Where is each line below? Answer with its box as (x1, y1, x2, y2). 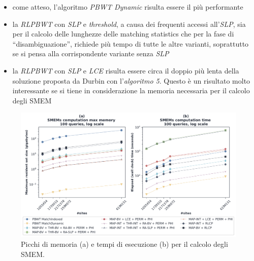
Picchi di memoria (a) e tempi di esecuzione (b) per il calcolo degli (21, 239, 228, 249)
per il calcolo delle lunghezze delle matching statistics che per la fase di (12, 28, 234, 39)
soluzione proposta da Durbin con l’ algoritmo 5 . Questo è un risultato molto (12, 75, 250, 86)
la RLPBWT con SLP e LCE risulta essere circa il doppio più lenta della (12, 65, 239, 76)
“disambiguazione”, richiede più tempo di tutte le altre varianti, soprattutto (12, 38, 249, 49)
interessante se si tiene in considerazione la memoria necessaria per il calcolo (12, 85, 250, 96)
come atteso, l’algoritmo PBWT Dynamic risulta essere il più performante (12, 2, 243, 12)
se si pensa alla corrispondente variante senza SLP (12, 48, 169, 59)
